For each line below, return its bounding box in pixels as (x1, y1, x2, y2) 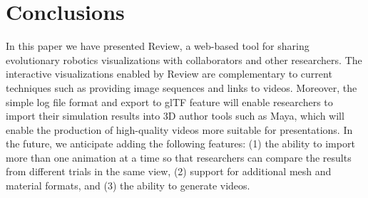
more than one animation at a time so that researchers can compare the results (6, 150, 352, 165)
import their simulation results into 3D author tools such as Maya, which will (6, 108, 344, 123)
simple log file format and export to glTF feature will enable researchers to (6, 94, 333, 109)
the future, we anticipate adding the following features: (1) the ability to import (6, 136, 355, 151)
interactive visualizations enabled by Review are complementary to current (6, 66, 332, 81)
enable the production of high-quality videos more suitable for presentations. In (6, 122, 353, 137)
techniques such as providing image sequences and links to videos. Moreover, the (6, 80, 357, 95)
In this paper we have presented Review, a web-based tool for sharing (6, 38, 310, 53)
